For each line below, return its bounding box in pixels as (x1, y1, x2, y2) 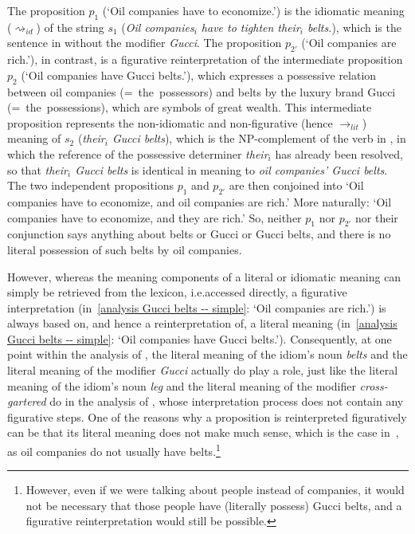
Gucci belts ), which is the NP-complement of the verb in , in (112, 130, 406, 147)
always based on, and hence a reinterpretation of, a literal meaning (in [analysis (7, 315, 397, 332)
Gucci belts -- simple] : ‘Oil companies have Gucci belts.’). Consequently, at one (7, 330, 392, 347)
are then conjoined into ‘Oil (229, 177, 364, 194)
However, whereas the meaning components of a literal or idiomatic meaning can (7, 268, 401, 285)
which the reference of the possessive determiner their (7, 145, 268, 162)
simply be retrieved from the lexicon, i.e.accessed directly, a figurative (7, 284, 347, 300)
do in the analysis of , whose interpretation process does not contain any (49, 393, 404, 410)
